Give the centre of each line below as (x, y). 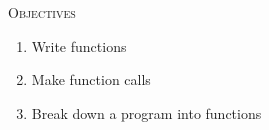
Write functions (79, 45)
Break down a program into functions (146, 112)
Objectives (42, 12)
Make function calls (91, 79)
